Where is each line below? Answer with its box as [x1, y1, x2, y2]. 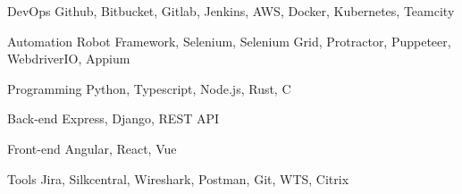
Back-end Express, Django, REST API [7, 109, 220, 128]
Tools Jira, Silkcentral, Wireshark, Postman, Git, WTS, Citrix [7, 169, 349, 188]
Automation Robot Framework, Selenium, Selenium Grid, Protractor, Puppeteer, [7, 31, 451, 50]
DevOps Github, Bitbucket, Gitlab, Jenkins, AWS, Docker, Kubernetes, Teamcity [7, 2, 455, 20]
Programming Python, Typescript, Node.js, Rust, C [7, 79, 291, 97]
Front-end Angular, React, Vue [7, 139, 177, 157]
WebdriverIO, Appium [7, 49, 130, 68]
